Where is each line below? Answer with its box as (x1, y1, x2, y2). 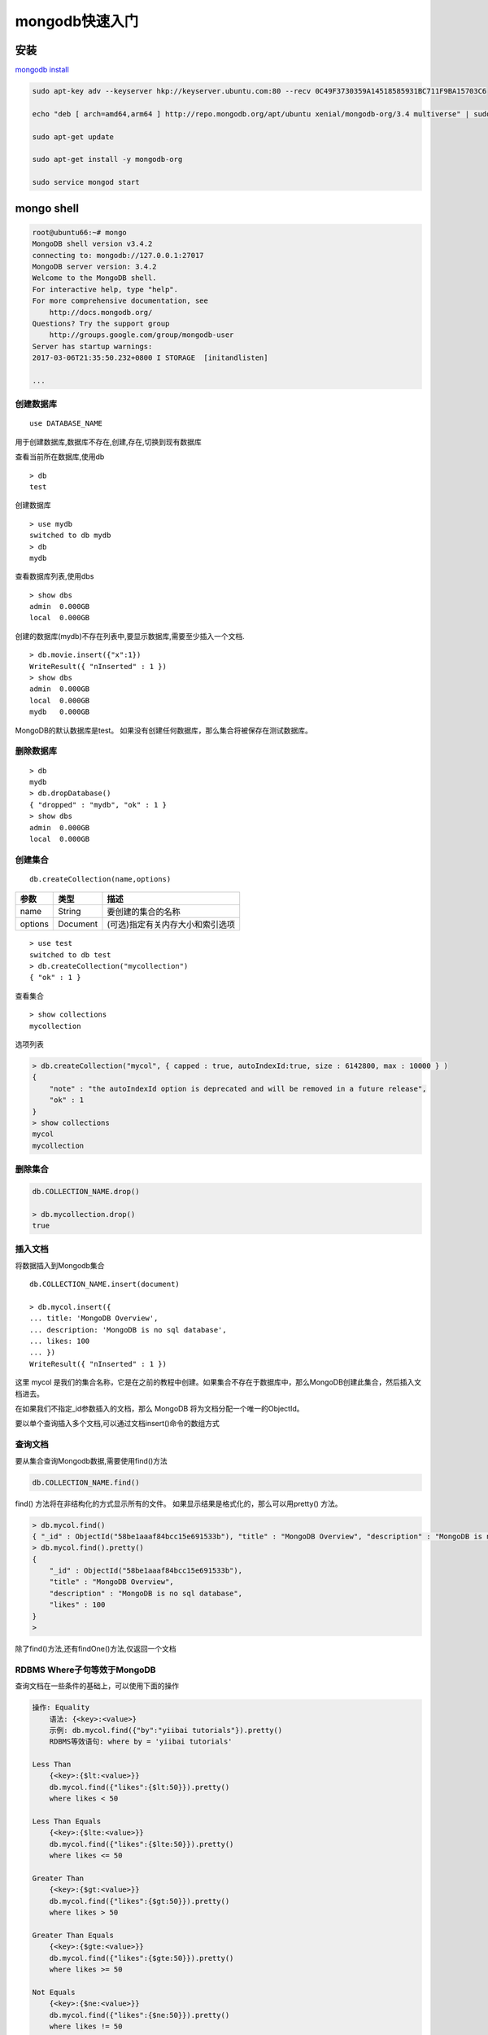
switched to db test (29, 950, 111, 960)
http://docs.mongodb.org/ (49, 308, 153, 317)
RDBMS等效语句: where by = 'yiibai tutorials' (49, 1737, 233, 1746)
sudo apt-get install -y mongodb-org (32, 155, 183, 164)
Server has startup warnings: (32, 342, 153, 351)
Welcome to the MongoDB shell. (32, 274, 158, 282)
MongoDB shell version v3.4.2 (32, 239, 153, 248)
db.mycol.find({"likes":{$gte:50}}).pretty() (49, 1954, 234, 1963)
